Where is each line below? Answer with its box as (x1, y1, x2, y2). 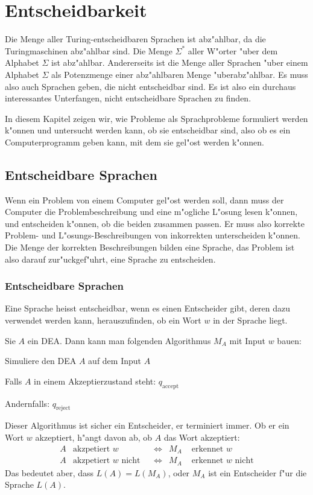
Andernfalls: (5, 397, 50, 409)
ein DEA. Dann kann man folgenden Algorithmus (27, 334, 211, 346)
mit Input (229, 334, 265, 346)
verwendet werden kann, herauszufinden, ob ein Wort (5, 314, 201, 327)
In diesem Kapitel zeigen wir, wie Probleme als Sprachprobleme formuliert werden (5, 112, 308, 124)
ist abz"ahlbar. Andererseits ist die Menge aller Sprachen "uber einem (51, 56, 308, 69)
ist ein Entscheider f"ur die (208, 466, 307, 479)
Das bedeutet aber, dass (5, 466, 94, 479)
